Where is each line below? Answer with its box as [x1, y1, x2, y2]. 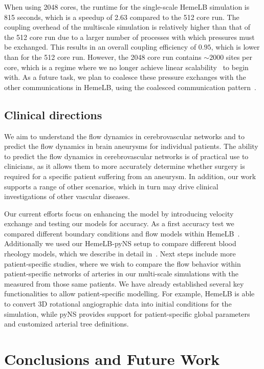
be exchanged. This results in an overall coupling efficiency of [4, 41, 196, 52]
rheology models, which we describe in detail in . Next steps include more [4, 248, 236, 259]
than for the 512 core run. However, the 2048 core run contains [4, 51, 202, 62]
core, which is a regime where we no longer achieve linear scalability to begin [4, 61, 249, 72]
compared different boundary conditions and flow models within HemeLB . [4, 228, 240, 238]
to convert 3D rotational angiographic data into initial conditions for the [4, 298, 232, 309]
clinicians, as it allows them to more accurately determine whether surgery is [4, 161, 245, 171]
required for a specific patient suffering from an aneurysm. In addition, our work [4, 170, 256, 181]
